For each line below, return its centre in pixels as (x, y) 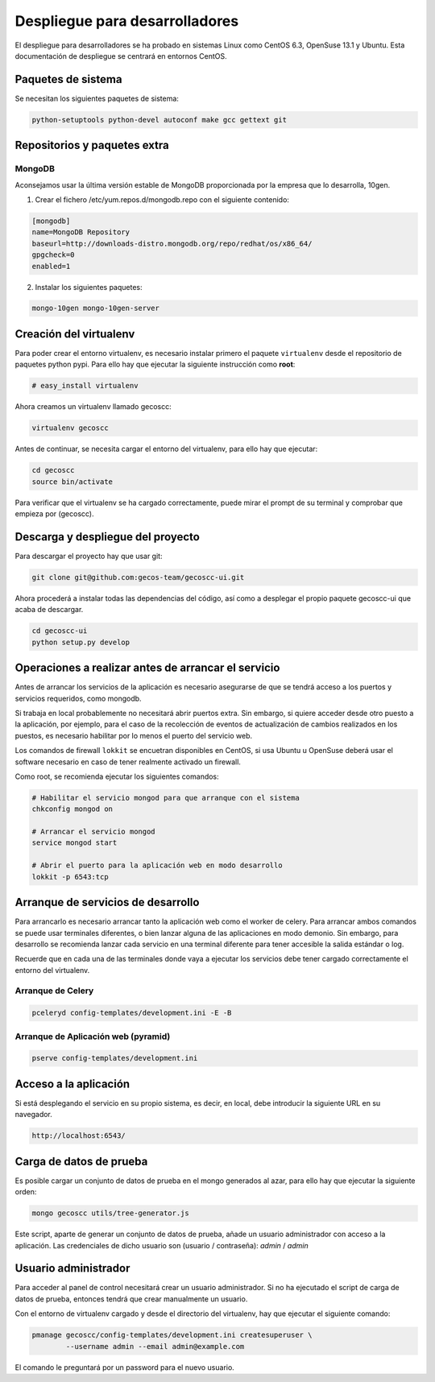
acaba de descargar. (49, 610)
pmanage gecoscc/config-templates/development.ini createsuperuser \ (172, 1335)
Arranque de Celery (54, 991)
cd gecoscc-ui (60, 631)
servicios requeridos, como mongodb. (78, 698)
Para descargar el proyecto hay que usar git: (89, 556)
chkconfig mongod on (72, 809)
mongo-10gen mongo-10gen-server (96, 308)
